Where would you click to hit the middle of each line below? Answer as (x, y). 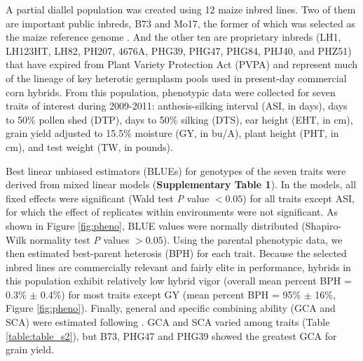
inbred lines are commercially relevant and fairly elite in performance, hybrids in (178, 267)
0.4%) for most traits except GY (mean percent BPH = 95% (171, 294)
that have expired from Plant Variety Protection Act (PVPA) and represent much (182, 64)
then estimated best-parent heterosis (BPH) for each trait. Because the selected (176, 253)
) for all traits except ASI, (299, 198)
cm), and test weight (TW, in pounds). (89, 146)
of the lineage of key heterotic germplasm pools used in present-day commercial (176, 78)
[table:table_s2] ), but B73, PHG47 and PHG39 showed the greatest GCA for (171, 335)
